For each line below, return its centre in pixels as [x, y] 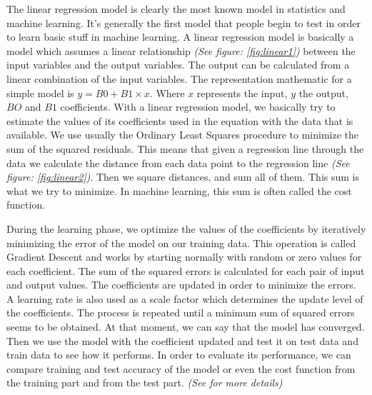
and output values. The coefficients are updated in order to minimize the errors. [181, 285]
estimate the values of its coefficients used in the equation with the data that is [180, 120]
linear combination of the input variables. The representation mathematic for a [179, 78]
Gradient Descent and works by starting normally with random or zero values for [184, 257]
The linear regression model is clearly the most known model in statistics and [176, 9]
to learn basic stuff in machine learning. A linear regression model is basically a [180, 37]
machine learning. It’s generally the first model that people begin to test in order [184, 22]
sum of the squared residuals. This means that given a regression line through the [185, 148]
